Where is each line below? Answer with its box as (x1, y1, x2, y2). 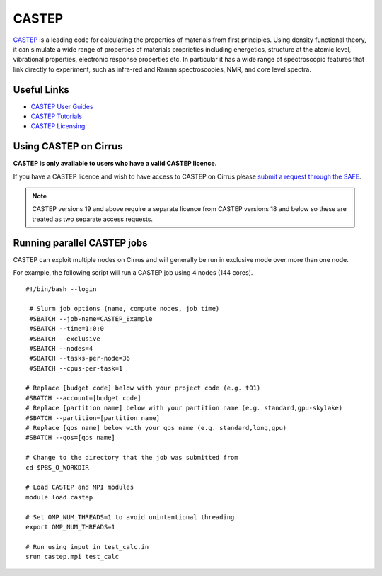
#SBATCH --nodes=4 (29, 344, 93, 352)
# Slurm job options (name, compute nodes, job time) (29, 305, 220, 313)
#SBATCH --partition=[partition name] (25, 414, 161, 422)
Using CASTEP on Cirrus (13, 140, 123, 152)
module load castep (25, 493, 93, 501)
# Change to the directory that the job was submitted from (25, 453, 238, 462)
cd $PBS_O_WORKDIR (25, 463, 90, 471)
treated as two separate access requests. (32, 215, 154, 223)
